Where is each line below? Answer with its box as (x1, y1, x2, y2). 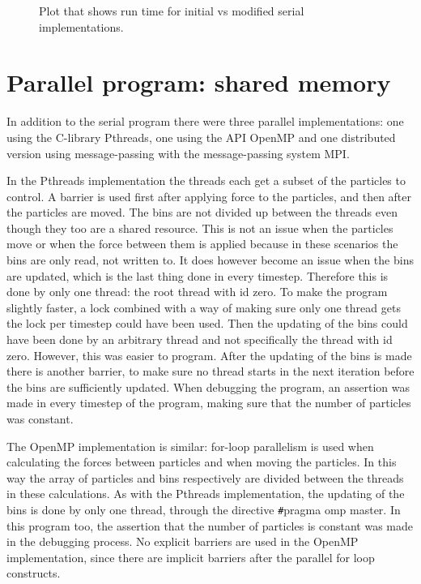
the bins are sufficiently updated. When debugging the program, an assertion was (6, 378, 410, 395)
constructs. (6, 565, 61, 582)
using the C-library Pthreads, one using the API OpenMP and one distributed (6, 128, 396, 145)
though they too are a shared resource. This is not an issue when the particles (6, 219, 393, 236)
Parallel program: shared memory (6, 66, 391, 99)
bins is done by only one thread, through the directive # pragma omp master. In (6, 500, 401, 517)
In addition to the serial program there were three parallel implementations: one (6, 113, 404, 130)
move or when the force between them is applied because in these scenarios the (6, 235, 398, 252)
